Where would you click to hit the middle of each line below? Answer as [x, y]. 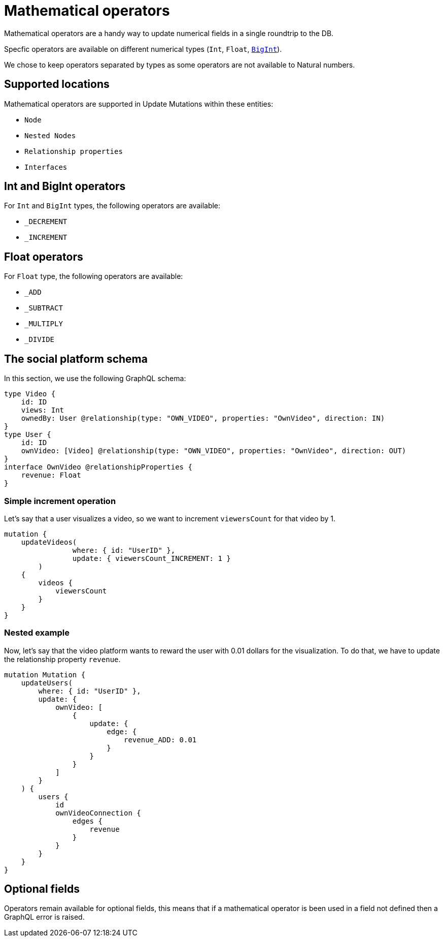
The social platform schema [76, 359]
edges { [87, 821]
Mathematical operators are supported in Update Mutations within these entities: [139, 104]
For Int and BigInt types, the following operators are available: [112, 206]
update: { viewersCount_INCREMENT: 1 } [151, 558]
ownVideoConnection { [98, 813]
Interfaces [46, 167]
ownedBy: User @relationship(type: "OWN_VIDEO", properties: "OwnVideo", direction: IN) [203, 418]
